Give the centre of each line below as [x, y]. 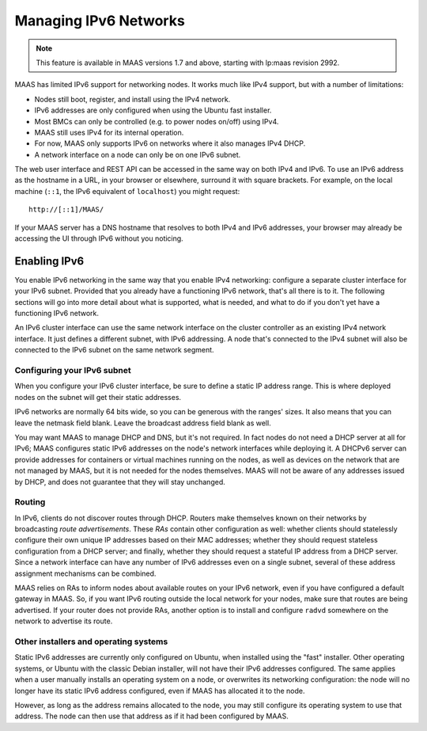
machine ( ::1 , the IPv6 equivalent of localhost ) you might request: [127, 191]
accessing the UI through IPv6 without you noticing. [99, 238]
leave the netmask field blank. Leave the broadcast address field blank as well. [143, 423]
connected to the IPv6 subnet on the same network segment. [114, 350]
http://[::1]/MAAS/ [66, 209]
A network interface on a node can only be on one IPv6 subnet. [138, 154]
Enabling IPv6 [49, 261]
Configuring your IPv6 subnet [73, 371]
